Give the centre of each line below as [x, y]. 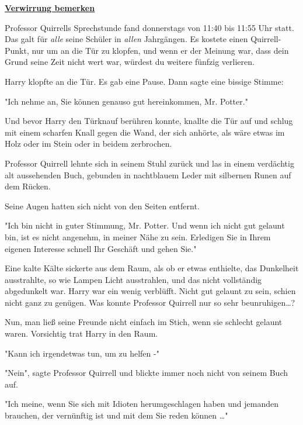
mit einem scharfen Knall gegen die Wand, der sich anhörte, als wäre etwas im [145, 132]
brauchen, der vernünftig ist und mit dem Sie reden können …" [116, 415]
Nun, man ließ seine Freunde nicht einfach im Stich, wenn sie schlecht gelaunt [144, 322]
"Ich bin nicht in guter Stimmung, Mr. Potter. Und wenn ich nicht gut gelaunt [145, 225]
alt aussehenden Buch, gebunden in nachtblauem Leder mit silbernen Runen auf [148, 175]
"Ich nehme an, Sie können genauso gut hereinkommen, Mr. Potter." [126, 101]
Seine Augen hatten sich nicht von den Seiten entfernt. [102, 205]
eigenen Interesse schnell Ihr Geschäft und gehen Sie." [101, 248]
